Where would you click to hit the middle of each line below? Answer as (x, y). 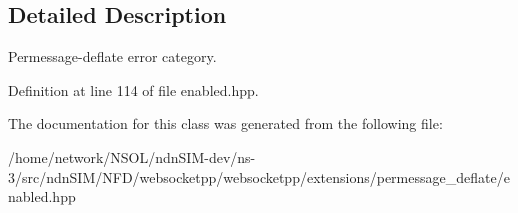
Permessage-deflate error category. (112, 56)
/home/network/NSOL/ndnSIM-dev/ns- (132, 156)
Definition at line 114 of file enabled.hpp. (133, 89)
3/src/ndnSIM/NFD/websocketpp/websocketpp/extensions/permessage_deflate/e (259, 176)
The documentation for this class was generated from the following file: (225, 123)
